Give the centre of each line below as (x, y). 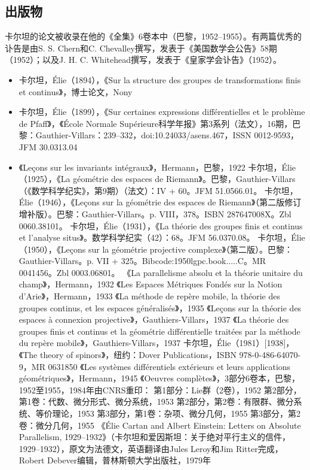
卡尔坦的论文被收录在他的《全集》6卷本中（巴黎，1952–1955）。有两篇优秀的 (153, 36)
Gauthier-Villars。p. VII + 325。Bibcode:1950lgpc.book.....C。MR (142, 261)
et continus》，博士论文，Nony (76, 91)
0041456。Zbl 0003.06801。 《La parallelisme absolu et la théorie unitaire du (161, 272)
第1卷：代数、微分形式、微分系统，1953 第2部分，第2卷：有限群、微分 (156, 401)
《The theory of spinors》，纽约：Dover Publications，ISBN (128, 355)
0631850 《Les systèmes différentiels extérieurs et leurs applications (169, 366)
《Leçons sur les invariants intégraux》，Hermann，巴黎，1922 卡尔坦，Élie (157, 167)
